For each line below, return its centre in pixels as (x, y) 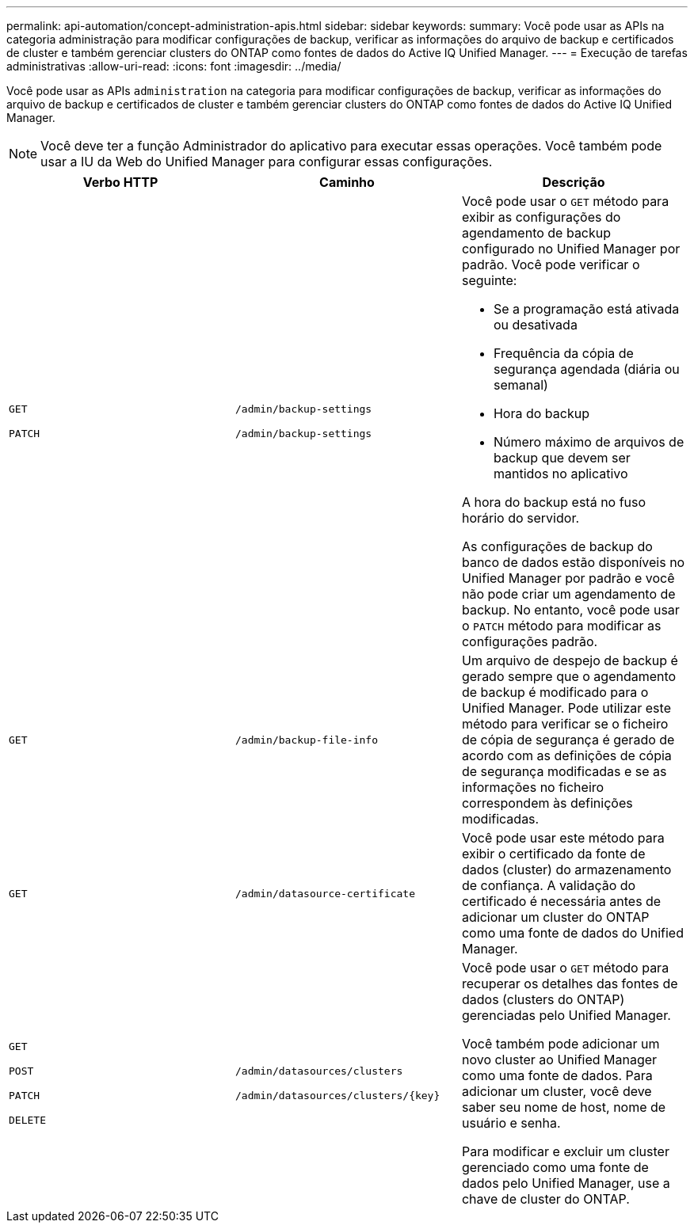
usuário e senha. (511, 1123)
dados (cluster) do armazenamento (566, 869)
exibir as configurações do (541, 217)
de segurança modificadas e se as (564, 771)
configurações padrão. (530, 641)
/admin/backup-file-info (306, 740)
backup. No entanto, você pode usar (570, 610)
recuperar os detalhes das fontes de (570, 984)
